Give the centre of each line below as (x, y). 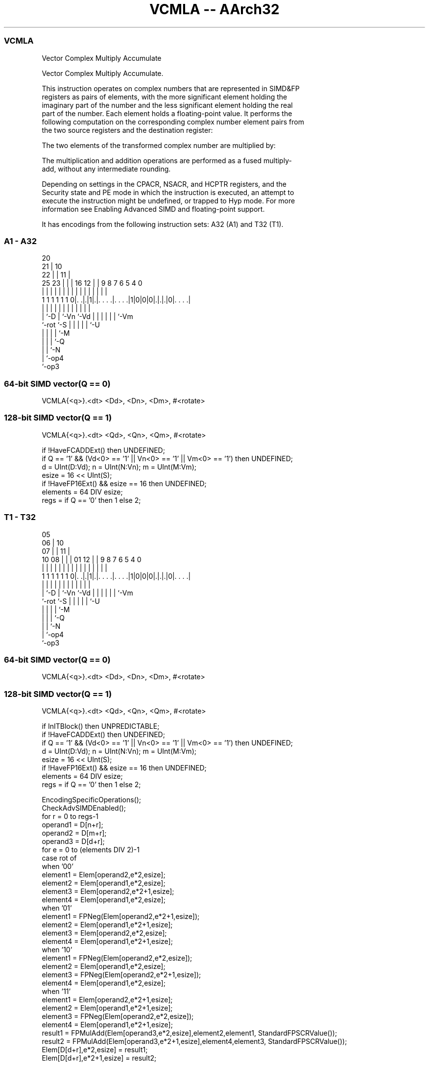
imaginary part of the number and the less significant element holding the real (167, 105)
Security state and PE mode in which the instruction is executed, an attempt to (168, 192)
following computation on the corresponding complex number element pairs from (173, 122)
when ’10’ (57, 950)
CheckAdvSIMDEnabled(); (84, 808)
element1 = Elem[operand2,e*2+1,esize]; (107, 1000)
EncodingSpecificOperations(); (92, 800)
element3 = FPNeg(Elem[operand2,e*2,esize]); (118, 1016)
